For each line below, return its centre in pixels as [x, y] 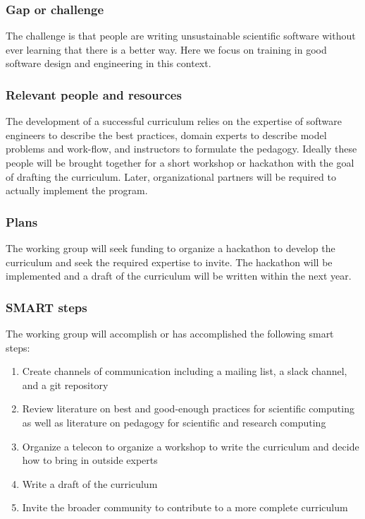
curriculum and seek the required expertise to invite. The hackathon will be [169, 262]
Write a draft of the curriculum [90, 483]
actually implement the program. [77, 190]
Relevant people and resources [94, 94]
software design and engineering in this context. [109, 63]
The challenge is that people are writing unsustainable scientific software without [181, 36]
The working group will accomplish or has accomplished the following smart [170, 333]
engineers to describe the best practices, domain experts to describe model [166, 135]
